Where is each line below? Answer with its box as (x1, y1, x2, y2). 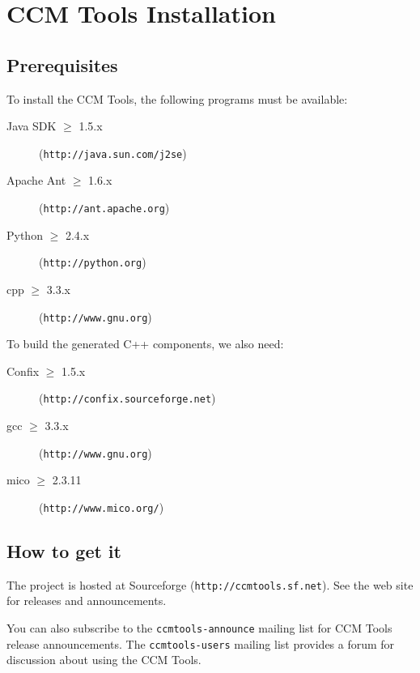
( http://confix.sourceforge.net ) (39, 390, 216, 407)
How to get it (6, 538, 121, 563)
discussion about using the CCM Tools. (6, 651, 202, 668)
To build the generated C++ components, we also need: (6, 335, 284, 352)
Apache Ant (6, 172, 66, 189)
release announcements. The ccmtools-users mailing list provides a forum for (6, 635, 395, 652)
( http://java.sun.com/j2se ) (39, 144, 187, 161)
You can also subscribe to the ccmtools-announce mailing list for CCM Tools (6, 619, 392, 636)
